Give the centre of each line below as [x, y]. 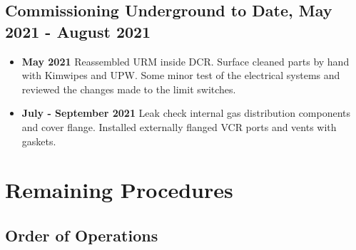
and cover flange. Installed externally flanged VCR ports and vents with [179, 126]
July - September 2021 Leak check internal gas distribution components [186, 113]
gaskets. [39, 141]
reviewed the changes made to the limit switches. [129, 89]
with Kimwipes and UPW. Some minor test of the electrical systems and [181, 75]
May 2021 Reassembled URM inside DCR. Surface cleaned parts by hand [185, 61]
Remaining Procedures [119, 190]
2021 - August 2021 [78, 31]
